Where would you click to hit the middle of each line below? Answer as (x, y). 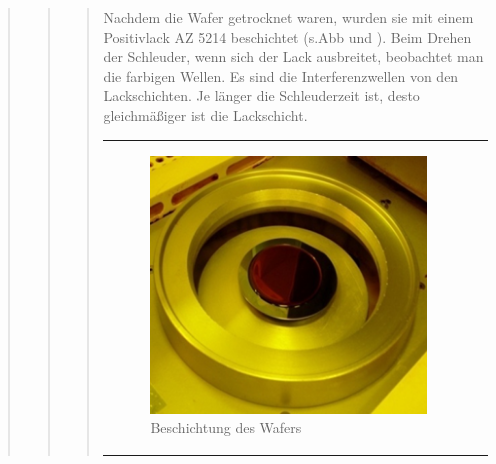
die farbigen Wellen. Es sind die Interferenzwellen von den (281, 75)
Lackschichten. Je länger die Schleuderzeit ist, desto (261, 95)
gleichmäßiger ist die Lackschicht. (205, 114)
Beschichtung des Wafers (226, 427)
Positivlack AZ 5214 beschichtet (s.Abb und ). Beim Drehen (287, 36)
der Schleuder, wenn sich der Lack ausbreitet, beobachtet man (293, 56)
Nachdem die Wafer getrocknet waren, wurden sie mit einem (288, 17)
